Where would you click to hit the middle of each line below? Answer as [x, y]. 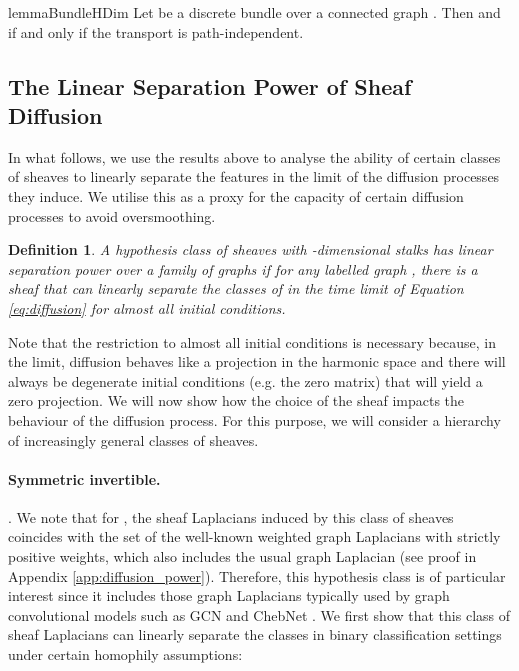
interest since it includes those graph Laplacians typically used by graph [229, 595]
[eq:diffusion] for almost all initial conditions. [147, 307]
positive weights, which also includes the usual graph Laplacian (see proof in [242, 556]
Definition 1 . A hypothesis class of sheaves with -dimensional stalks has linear [250, 249]
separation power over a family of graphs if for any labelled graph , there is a [243, 268]
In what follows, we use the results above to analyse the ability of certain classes [254, 156]
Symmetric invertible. [84, 478]
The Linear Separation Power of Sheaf [210, 85]
